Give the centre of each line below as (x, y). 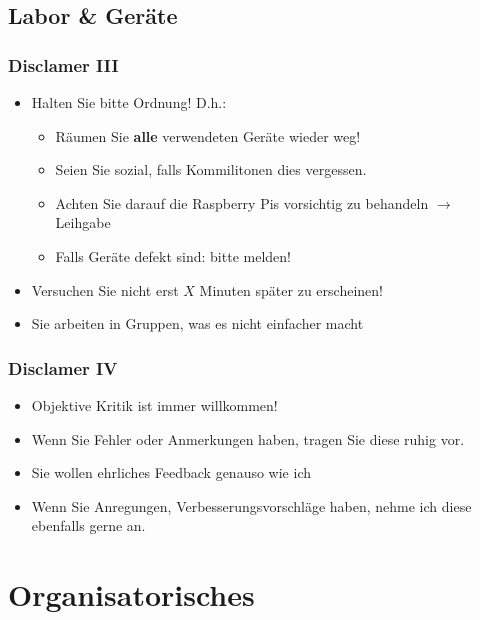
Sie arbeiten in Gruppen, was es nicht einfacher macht (197, 323)
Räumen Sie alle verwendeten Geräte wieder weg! (208, 135)
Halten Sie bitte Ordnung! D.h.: (129, 102)
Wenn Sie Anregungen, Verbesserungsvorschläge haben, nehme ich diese (251, 505)
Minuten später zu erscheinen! (291, 289)
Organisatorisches (131, 594)
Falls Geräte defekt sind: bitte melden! (173, 255)
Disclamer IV (63, 367)
